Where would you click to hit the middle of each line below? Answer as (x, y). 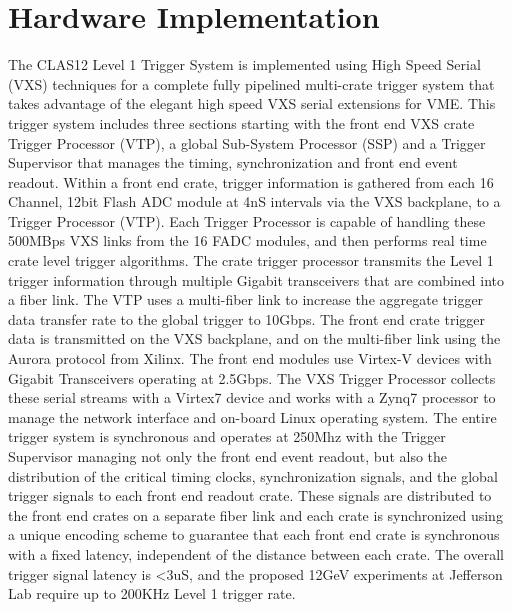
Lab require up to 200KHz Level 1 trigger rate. (152, 593)
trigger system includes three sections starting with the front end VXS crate (241, 122)
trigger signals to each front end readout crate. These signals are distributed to (250, 495)
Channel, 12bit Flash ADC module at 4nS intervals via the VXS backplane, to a (254, 201)
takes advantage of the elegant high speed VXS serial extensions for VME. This (252, 103)
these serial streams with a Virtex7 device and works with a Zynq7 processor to (252, 397)
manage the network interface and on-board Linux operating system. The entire (252, 416)
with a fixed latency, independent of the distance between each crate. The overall (256, 553)
